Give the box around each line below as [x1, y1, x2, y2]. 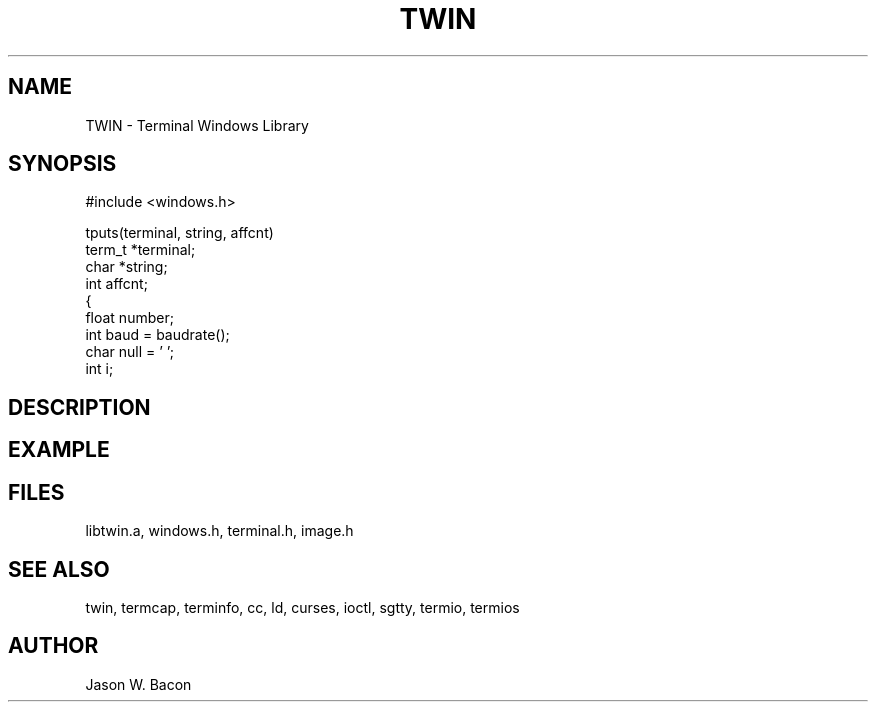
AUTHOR [8, 633, 99, 659]
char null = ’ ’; [85, 343, 174, 361]
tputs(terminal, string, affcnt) [85, 224, 274, 242]
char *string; [85, 258, 168, 276]
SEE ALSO [8, 556, 110, 582]
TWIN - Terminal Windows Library [85, 116, 309, 134]
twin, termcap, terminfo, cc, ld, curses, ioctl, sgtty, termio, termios [85, 598, 520, 616]
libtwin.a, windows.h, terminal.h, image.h [85, 522, 354, 540]
